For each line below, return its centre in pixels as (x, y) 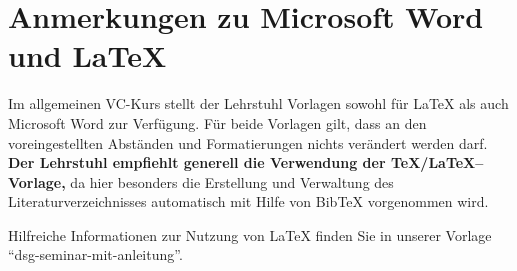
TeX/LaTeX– (437, 162)
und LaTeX (87, 55)
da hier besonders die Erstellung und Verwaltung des (232, 181)
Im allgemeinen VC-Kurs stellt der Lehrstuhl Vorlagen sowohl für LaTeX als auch (258, 103)
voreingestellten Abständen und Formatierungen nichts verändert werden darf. (248, 142)
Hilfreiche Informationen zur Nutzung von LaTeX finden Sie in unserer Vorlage (250, 234)
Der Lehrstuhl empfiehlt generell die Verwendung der (197, 162)
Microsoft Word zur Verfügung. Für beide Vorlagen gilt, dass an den (217, 122)
